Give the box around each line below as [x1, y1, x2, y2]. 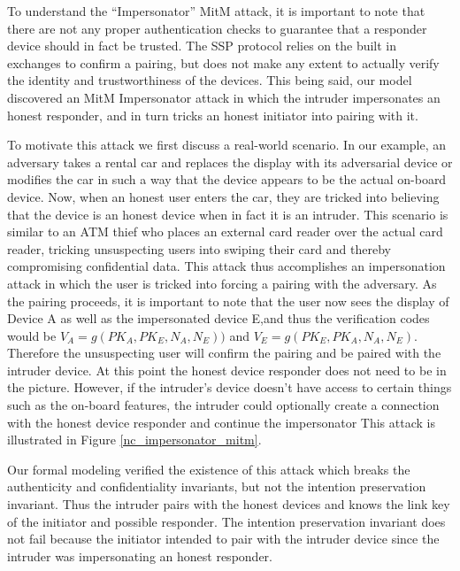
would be [7, 326, 57, 344]
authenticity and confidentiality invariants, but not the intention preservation [7, 477, 426, 496]
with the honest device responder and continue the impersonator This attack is [7, 413, 435, 431]
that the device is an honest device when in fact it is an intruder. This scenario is [7, 204, 448, 223]
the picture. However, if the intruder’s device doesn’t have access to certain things [7, 378, 452, 397]
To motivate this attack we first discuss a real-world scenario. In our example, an [7, 135, 447, 154]
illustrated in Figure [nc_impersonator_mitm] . [7, 430, 262, 449]
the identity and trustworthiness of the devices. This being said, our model [7, 71, 412, 89]
